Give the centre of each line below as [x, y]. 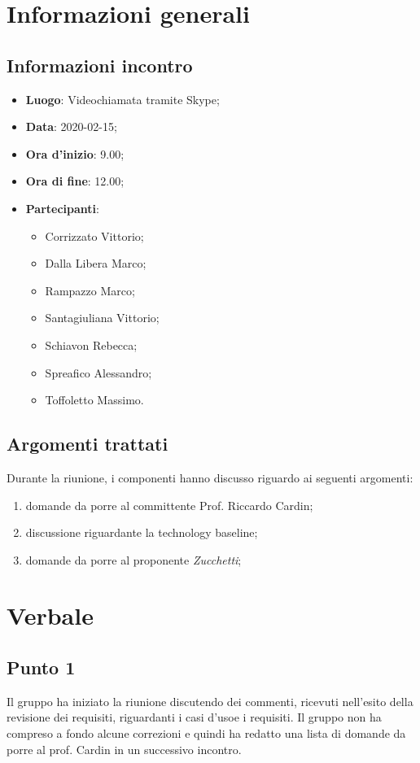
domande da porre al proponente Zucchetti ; [133, 559]
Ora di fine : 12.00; [75, 181]
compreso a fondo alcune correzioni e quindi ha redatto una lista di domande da [206, 733]
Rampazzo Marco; [90, 290]
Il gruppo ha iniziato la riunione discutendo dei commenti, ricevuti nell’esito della [210, 701]
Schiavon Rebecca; [91, 344]
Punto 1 [41, 667]
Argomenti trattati [87, 444]
